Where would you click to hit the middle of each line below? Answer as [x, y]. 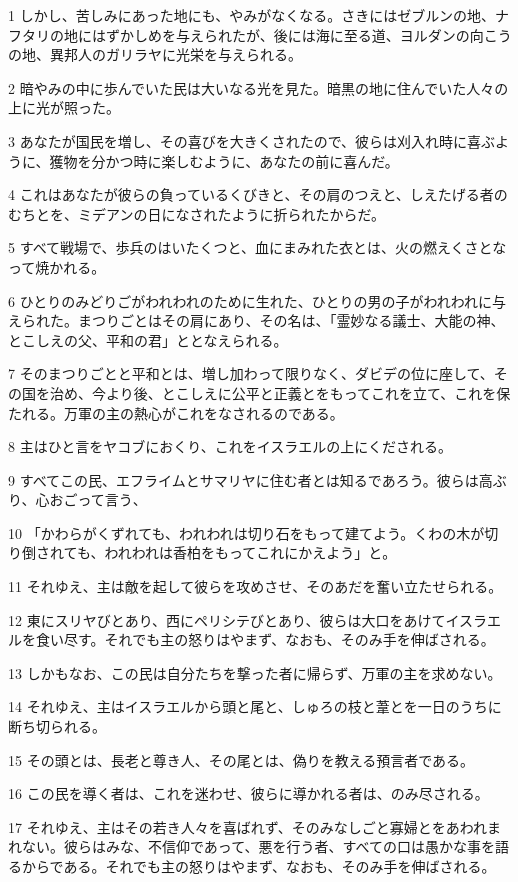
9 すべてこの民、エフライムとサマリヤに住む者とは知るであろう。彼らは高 [250, 479]
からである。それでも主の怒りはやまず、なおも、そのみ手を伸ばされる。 [258, 866]
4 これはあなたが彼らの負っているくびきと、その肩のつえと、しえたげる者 [251, 194]
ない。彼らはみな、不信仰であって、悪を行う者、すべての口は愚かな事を [258, 846]
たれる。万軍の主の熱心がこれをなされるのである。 [176, 412]
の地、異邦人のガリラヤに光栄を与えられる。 [155, 54]
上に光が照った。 [64, 107]
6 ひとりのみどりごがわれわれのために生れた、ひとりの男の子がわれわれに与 [257, 300]
